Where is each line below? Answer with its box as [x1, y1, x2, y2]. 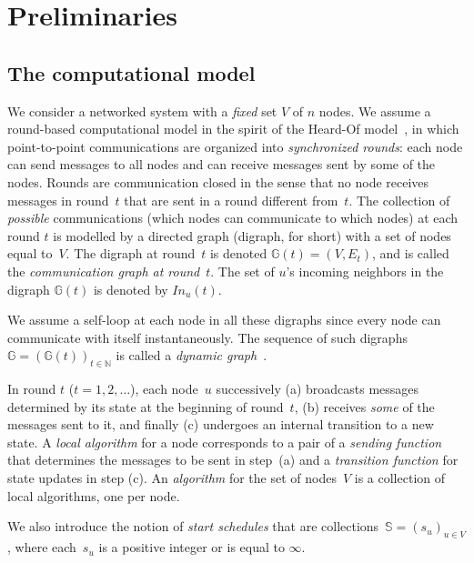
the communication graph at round [7, 261, 200, 280]
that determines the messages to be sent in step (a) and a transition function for [7, 450, 459, 469]
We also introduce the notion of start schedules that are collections [7, 517, 379, 536]
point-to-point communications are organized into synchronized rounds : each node [7, 136, 463, 156]
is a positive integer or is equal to [98, 538, 285, 557]
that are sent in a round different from [124, 190, 338, 209]
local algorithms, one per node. [7, 486, 180, 505]
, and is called [372, 244, 449, 263]
